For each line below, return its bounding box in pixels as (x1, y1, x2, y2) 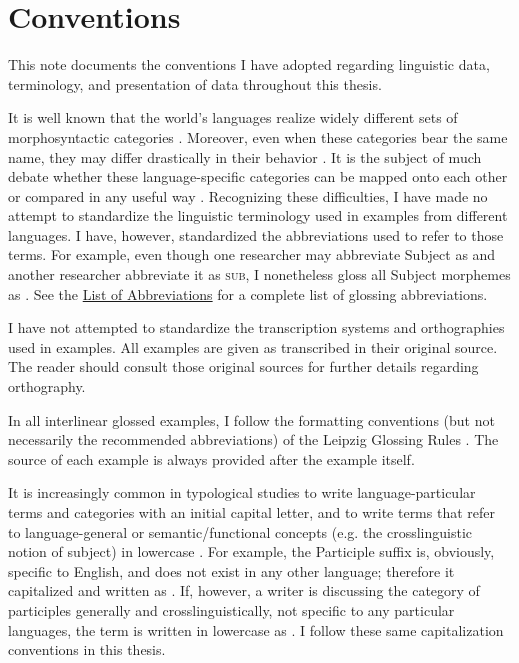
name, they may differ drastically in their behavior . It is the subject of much (8, 146, 482, 167)
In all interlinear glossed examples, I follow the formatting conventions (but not (8, 409, 495, 430)
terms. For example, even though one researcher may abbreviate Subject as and (8, 244, 496, 265)
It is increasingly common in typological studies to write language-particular (8, 482, 476, 503)
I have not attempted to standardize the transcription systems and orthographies (8, 317, 505, 338)
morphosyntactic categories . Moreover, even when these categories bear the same (8, 126, 508, 147)
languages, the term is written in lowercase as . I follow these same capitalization (8, 619, 504, 640)
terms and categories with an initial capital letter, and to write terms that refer (8, 502, 495, 522)
